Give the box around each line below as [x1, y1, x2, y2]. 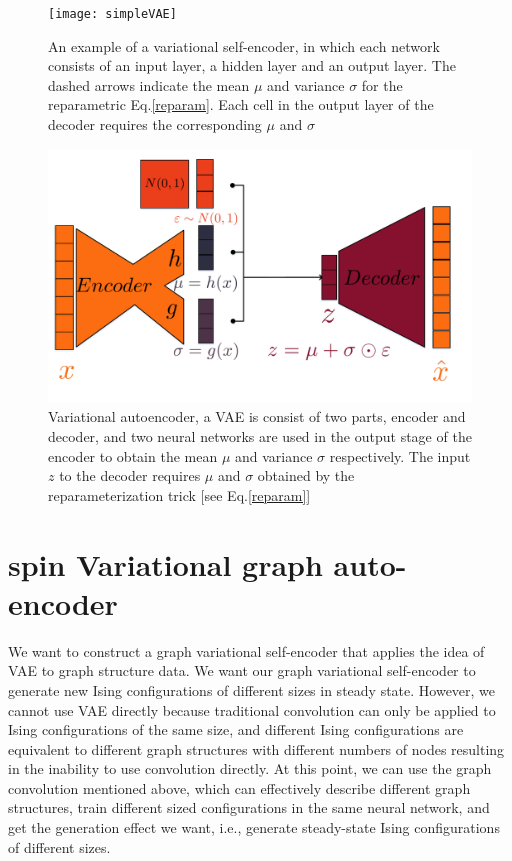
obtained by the [257, 465, 355, 486]
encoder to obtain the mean [48, 445, 218, 466]
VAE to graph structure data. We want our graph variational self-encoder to [8, 660, 476, 681]
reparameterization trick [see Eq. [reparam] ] [48, 484, 311, 505]
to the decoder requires [59, 465, 201, 486]
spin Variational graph [8, 543, 323, 584]
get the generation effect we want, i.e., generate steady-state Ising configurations [8, 817, 500, 838]
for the [361, 74, 403, 95]
